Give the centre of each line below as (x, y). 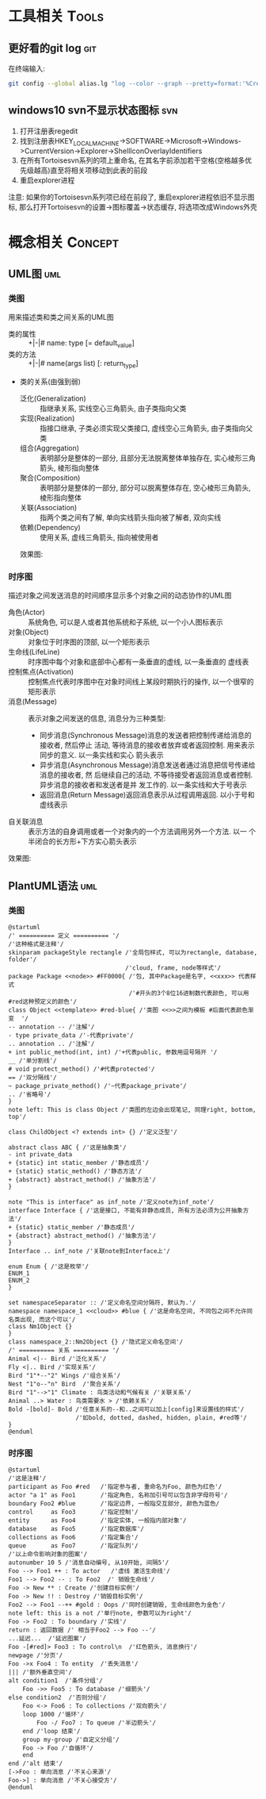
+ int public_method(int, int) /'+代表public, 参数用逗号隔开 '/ (113, 1052)
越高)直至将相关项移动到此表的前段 (91, 171)
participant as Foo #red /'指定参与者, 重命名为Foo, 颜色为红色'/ (115, 1487)
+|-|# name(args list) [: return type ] (83, 364)
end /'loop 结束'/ (51, 1732)
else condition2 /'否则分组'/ (57, 1698)
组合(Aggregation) (49, 448)
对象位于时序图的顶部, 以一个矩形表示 (89, 642)
